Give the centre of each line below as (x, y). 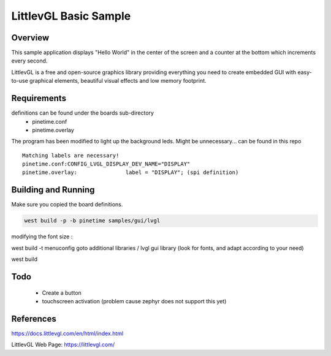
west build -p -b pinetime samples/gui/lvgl (92, 221)
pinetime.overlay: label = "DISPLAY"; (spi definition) (131, 172)
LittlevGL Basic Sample (71, 16)
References (34, 319)
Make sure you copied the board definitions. (67, 205)
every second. (29, 61)
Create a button (62, 293)
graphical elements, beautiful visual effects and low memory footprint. (118, 81)
